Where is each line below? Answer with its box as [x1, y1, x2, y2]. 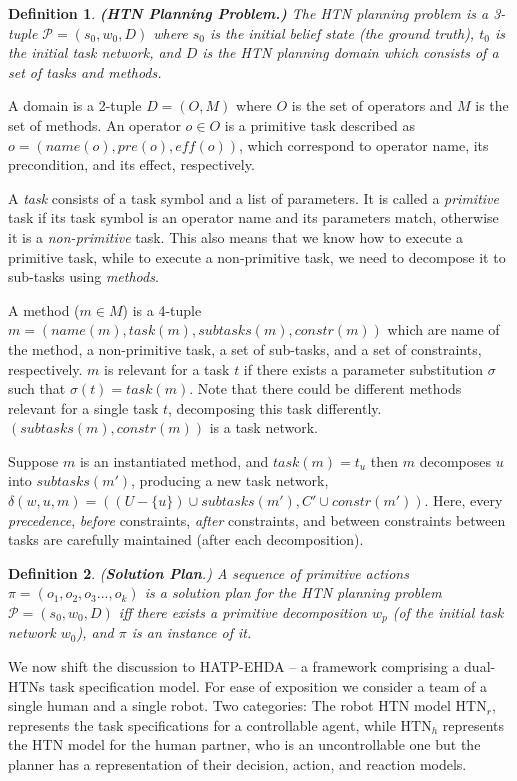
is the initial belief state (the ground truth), [210, 22, 475, 43]
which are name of [387, 319, 500, 340]
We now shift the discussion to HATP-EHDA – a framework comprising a [8, 656, 460, 677]
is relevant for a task [104, 358, 230, 379]
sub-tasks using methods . [8, 266, 159, 287]
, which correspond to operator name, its [238, 134, 489, 155]
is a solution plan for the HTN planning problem [144, 582, 442, 603]
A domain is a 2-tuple [8, 95, 142, 116]
